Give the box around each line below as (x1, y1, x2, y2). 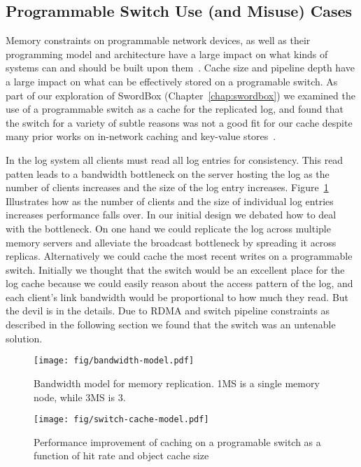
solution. (6, 330, 43, 345)
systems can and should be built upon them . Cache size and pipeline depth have (6, 60, 355, 75)
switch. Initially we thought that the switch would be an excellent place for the (6, 262, 345, 277)
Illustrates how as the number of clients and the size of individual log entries (6, 193, 334, 208)
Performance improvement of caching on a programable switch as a (34, 434, 321, 449)
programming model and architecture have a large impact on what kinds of (6, 46, 328, 61)
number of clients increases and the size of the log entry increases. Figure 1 (6, 180, 329, 195)
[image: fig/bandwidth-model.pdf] (34, 356, 194, 366)
